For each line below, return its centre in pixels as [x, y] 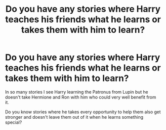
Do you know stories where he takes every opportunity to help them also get [83, 112]
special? [14, 122]
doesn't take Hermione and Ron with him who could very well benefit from [81, 97]
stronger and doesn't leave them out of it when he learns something [74, 117]
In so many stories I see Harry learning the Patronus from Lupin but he [77, 92]
